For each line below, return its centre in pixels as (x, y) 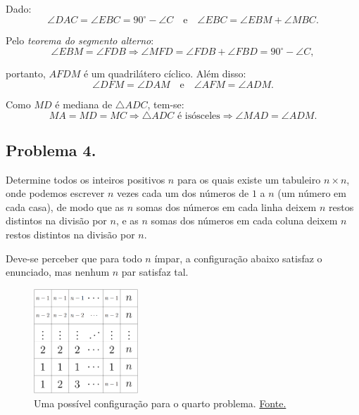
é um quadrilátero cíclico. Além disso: (165, 74)
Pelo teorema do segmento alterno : (80, 40)
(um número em (312, 193)
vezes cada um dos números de (183, 193)
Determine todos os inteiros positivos (86, 179)
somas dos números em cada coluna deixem (244, 221)
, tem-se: (166, 104)
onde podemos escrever (55, 193)
